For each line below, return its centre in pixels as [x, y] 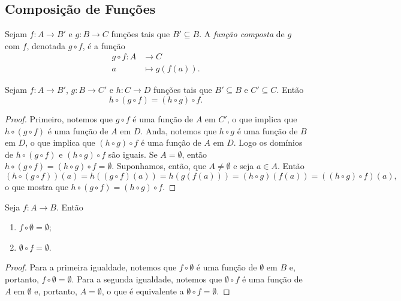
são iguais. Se [133, 154]
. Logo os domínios [268, 142]
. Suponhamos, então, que [159, 166]
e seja [244, 166]
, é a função [104, 45]
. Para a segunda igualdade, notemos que [147, 279]
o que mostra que [37, 187]
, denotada [46, 45]
